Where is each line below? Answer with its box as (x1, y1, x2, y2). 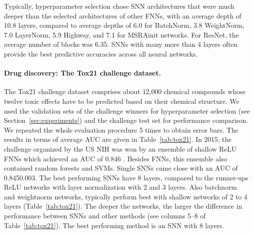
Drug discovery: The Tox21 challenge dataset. (4, 68, 161, 78)
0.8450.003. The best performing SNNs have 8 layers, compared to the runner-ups (4, 172, 249, 182)
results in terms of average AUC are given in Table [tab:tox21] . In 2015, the (4, 134, 232, 144)
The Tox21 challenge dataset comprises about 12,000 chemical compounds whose (4, 86, 246, 97)
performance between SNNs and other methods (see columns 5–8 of (4, 211, 206, 221)
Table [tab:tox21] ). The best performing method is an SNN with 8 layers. (4, 220, 224, 230)
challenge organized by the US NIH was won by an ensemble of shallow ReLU (4, 143, 237, 154)
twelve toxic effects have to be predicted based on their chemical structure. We (4, 96, 239, 106)
